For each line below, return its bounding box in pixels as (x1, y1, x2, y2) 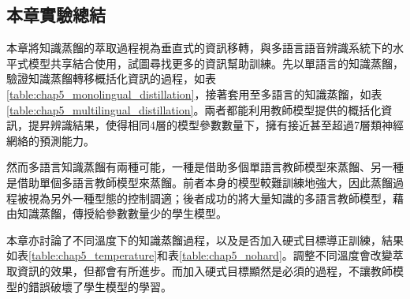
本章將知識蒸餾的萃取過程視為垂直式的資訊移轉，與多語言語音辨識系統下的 (6, 39, 393, 56)
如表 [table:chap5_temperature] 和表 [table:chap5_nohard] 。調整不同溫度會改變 (6, 247, 393, 263)
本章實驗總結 (6, 2, 106, 27)
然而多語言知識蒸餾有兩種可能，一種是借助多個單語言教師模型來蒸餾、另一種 (6, 159, 404, 175)
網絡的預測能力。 (6, 132, 95, 148)
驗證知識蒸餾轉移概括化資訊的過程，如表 (6, 70, 216, 87)
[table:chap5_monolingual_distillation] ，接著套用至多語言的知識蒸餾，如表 (6, 85, 382, 102)
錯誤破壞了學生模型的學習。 (28, 278, 172, 294)
